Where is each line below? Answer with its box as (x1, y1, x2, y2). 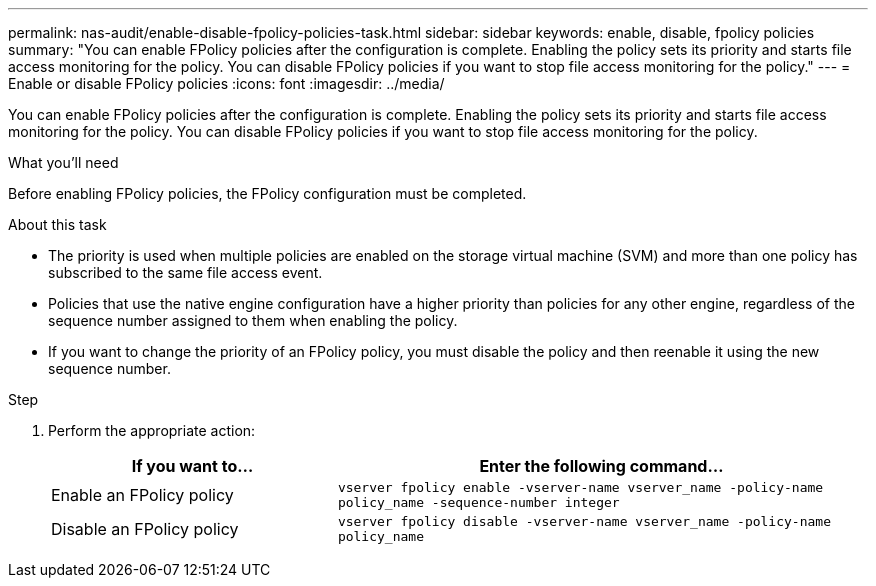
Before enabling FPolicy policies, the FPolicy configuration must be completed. (8, 185, 527, 202)
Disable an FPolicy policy (51, 519, 239, 539)
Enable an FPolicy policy (51, 485, 234, 505)
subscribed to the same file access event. (48, 264, 323, 281)
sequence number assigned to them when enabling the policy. (48, 312, 458, 329)
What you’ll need (8, 154, 119, 171)
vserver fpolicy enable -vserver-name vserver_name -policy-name (337, 480, 824, 495)
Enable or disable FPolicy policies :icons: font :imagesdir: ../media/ (8, 75, 445, 92)
